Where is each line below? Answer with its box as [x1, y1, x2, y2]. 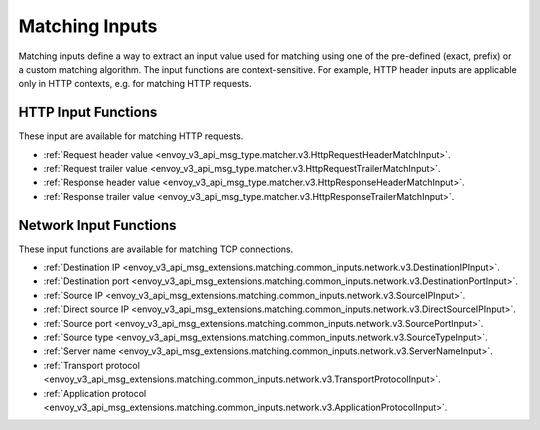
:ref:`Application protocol [43, 387, 147, 399]
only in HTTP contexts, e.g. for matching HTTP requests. [18, 78, 252, 90]
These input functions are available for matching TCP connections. [18, 243, 294, 255]
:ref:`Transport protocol [43, 359, 140, 371]
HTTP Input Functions [18, 104, 158, 121]
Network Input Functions [18, 216, 177, 234]
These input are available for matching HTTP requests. [18, 130, 244, 142]
